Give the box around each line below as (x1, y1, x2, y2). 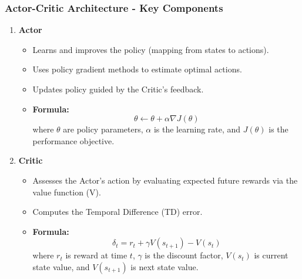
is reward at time (65, 249, 127, 261)
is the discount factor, (145, 249, 223, 261)
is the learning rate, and (153, 123, 241, 135)
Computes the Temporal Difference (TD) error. (32, 205, 203, 218)
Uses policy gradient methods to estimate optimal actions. (32, 63, 242, 75)
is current (254, 249, 288, 261)
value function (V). (32, 185, 101, 198)
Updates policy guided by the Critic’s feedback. (32, 83, 204, 95)
